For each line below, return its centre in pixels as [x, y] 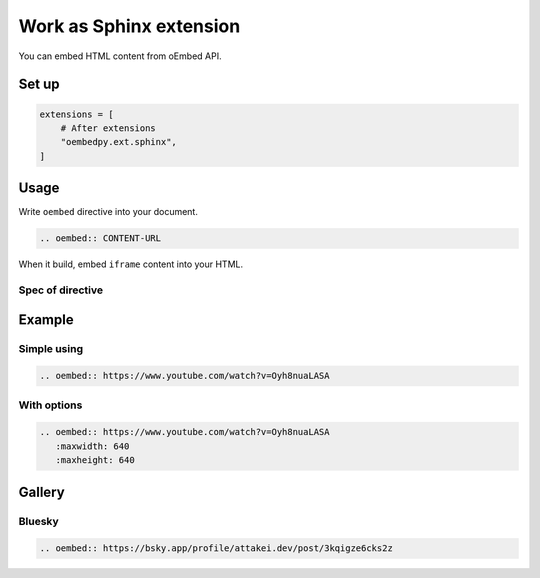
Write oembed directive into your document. [108, 212]
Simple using [51, 348]
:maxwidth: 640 [92, 446]
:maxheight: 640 [95, 460]
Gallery [41, 491]
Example [46, 319]
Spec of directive [61, 290]
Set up [39, 84]
